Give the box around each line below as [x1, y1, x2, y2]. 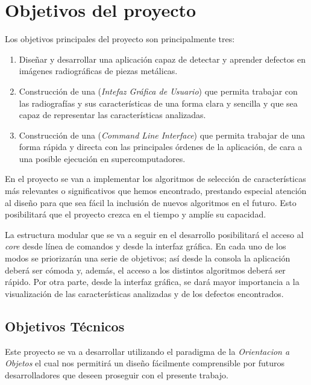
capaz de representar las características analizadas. [19, 108, 206, 121]
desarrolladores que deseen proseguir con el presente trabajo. [5, 368, 228, 381]
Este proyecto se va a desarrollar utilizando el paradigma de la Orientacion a [5, 345, 290, 357]
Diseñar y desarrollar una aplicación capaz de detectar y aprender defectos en [19, 52, 306, 65]
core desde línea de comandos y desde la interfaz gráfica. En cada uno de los [5, 240, 286, 252]
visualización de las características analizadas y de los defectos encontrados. [5, 287, 284, 299]
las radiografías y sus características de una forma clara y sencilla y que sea [19, 96, 298, 109]
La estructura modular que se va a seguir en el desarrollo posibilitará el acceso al [5, 228, 304, 240]
